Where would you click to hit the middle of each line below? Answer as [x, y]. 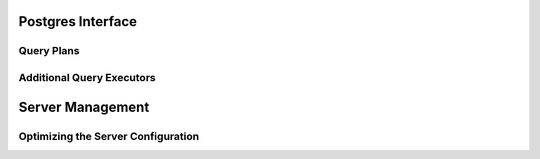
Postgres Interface [78, 21]
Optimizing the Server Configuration [109, 136]
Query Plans [49, 51]
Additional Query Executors [87, 77]
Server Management [84, 106]
